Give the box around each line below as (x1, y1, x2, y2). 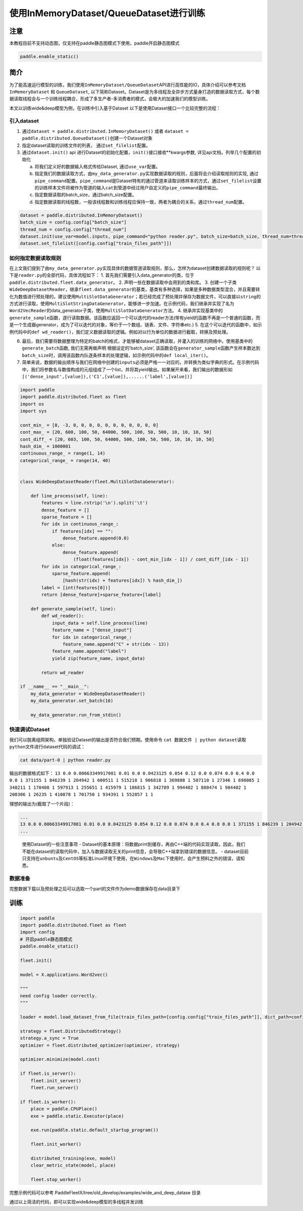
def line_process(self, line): (30, 493, 108, 498)
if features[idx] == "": (52, 528, 114, 534)
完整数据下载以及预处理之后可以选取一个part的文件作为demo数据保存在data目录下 (9, 885, 180, 891)
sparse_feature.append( (52, 571, 111, 577)
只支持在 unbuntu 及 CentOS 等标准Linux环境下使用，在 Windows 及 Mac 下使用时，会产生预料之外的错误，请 (22, 855, 241, 862)
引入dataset (9, 118, 39, 125)
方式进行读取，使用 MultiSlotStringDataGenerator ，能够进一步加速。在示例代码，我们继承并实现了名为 (9, 300, 235, 307)
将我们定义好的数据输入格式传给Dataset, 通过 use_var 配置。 (34, 163, 161, 169)
